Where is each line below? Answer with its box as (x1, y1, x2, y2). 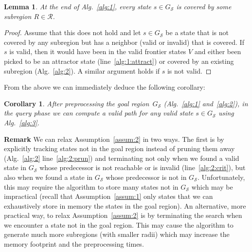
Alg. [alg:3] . (4, 117, 39, 127)
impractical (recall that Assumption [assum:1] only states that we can (4, 191, 213, 201)
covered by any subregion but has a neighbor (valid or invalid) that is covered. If (4, 37, 244, 47)
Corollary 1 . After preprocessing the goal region (4, 98, 149, 108)
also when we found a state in (4, 172, 93, 182)
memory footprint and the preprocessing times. (4, 239, 144, 249)
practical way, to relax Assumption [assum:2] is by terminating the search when (4, 210, 242, 220)
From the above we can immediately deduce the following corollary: (4, 82, 205, 92)
